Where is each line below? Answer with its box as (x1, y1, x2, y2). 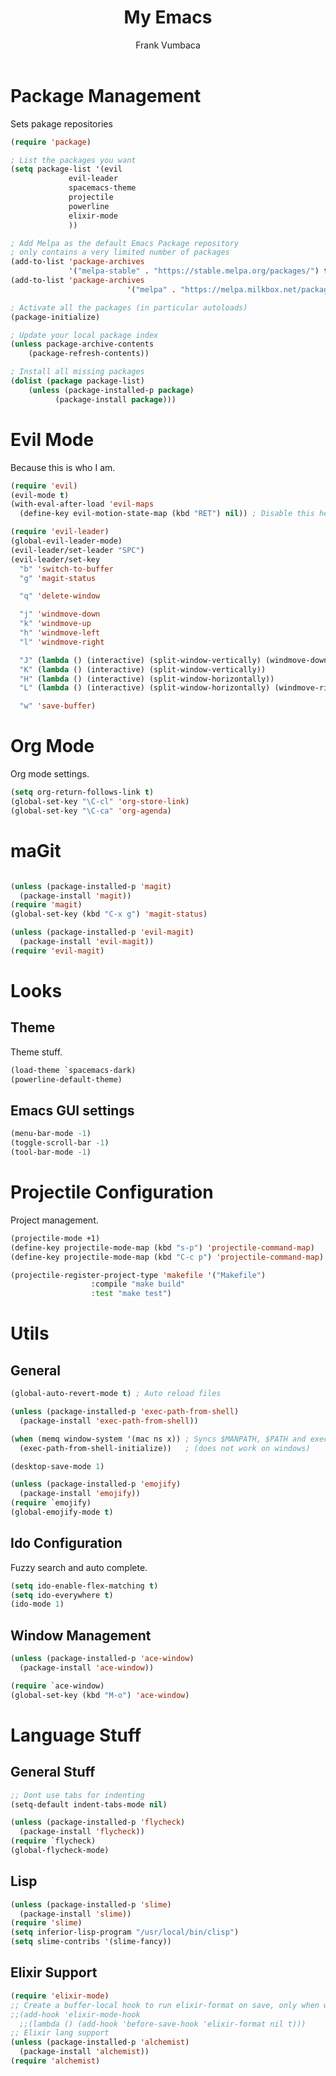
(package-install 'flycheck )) (19, 1827, 145, 1837)
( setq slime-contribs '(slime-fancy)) (10, 1937, 172, 1947)
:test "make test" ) (90, 1289, 172, 1299)
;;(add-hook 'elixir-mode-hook (10, 2009, 141, 2020)
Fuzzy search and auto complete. (10, 1561, 148, 1573)
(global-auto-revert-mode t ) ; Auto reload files (10, 1389, 222, 1399)
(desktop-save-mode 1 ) (10, 1461, 105, 1471)
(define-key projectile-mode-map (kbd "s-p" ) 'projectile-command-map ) (10, 1242, 315, 1253)
